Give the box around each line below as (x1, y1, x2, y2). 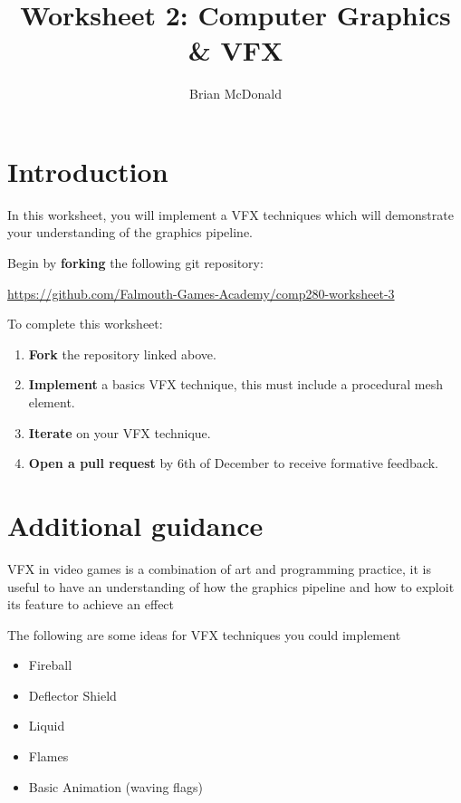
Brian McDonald (189, 84, 282, 103)
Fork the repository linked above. (28, 344, 216, 363)
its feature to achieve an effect (7, 595, 175, 614)
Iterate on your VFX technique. (28, 423, 211, 442)
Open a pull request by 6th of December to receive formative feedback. (28, 454, 438, 473)
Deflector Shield (28, 685, 117, 704)
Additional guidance (7, 506, 264, 543)
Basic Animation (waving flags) (28, 777, 203, 796)
